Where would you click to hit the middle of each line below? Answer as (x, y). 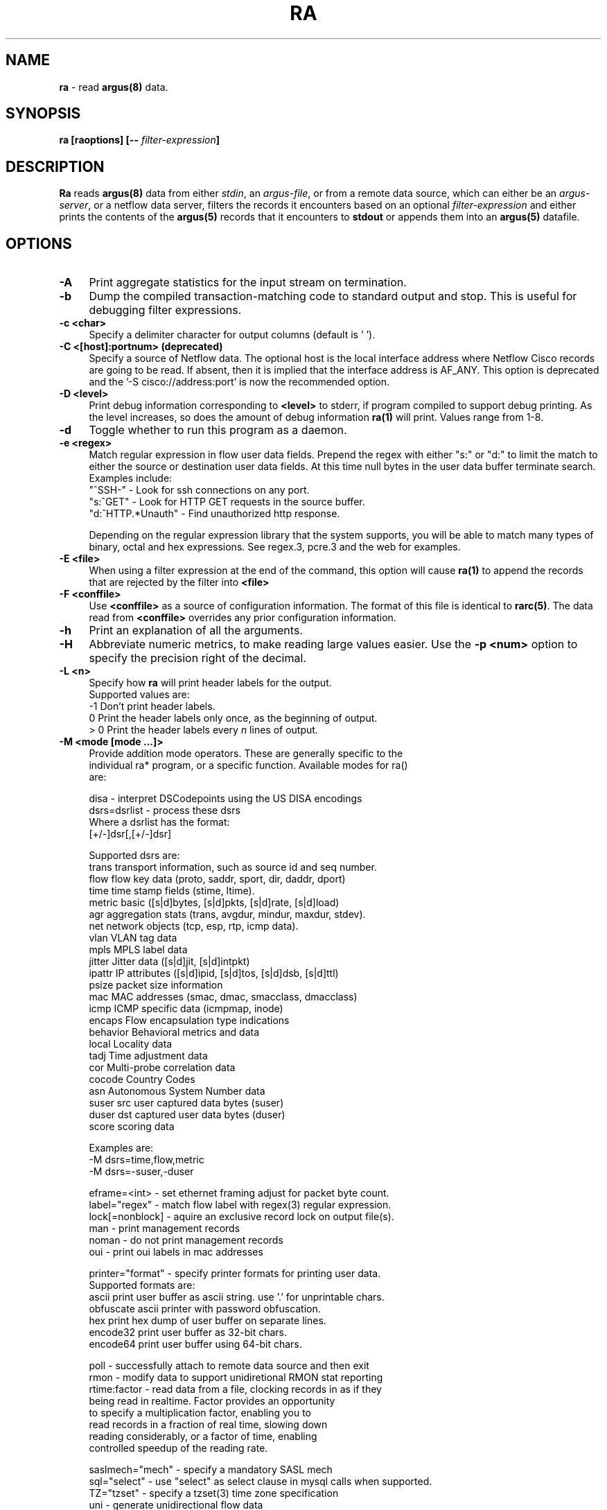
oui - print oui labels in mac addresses (176, 1252)
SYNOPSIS (43, 114)
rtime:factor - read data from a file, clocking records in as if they (235, 1389)
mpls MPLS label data (138, 950)
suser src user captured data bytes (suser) (186, 1103)
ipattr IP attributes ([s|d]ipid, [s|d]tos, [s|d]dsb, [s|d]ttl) (214, 973)
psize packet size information (156, 985)
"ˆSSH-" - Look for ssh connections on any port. (199, 490)
